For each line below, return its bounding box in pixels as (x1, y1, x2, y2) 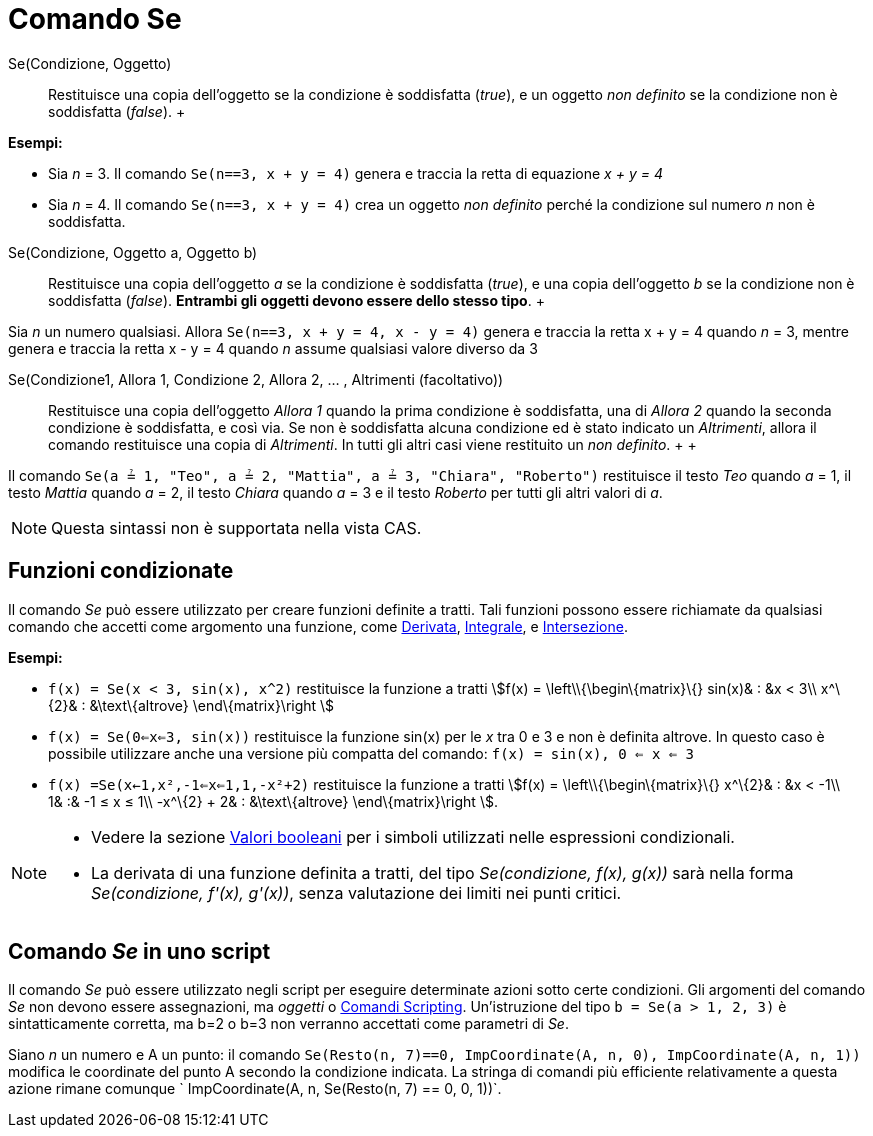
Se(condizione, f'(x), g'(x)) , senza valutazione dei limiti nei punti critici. (91, 882, 622, 903)
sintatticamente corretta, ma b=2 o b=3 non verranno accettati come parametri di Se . (8, 1015, 569, 1033)
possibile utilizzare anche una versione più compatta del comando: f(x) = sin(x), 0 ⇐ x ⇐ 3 (48, 744, 695, 762)
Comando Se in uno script (8, 939, 271, 965)
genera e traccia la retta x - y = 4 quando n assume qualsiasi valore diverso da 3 (8, 339, 538, 357)
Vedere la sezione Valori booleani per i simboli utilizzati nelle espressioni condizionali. (91, 826, 735, 847)
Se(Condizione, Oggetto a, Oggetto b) (8, 243, 258, 261)
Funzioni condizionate (8, 558, 234, 584)
